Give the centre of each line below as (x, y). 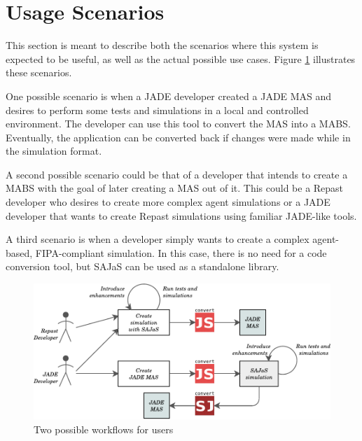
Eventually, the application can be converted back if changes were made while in (178, 137)
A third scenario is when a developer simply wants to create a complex (158, 239)
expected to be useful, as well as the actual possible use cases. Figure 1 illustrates (181, 58)
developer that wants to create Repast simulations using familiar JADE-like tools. (181, 215)
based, (19, 252)
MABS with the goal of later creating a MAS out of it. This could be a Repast (175, 188)
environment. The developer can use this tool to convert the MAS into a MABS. (178, 124)
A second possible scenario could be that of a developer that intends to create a (177, 174)
